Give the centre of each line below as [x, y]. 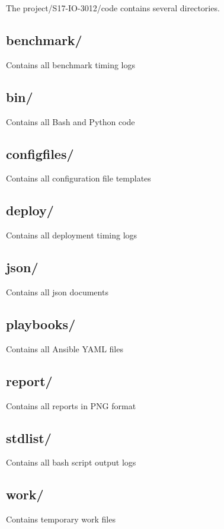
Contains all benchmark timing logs [71, 64]
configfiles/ [40, 153]
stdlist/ [29, 437]
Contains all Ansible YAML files [65, 348]
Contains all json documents [57, 291]
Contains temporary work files [61, 519]
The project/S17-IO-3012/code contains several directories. [113, 8]
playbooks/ [41, 324]
